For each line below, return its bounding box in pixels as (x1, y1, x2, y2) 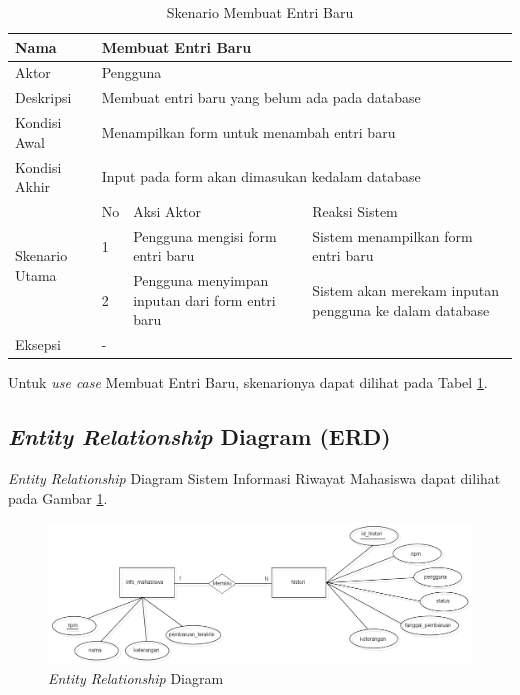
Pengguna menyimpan (133, 270, 269, 291)
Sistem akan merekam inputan (312, 280, 500, 301)
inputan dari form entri (133, 289, 276, 310)
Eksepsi (15, 334, 61, 355)
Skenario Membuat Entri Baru (166, 2, 354, 22)
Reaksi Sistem (312, 201, 398, 221)
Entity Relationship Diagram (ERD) (8, 421, 391, 452)
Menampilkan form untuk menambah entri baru (101, 121, 396, 142)
